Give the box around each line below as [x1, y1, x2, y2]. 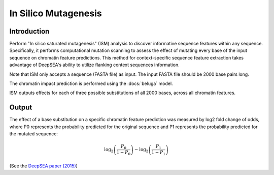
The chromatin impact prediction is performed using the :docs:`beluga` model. [9, 80, 173, 86]
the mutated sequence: [9, 131, 58, 137]
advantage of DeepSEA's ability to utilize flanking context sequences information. [9, 62, 180, 68]
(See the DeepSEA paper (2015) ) [9, 163, 78, 169]
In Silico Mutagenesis [9, 8, 102, 19]
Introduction [9, 27, 50, 36]
